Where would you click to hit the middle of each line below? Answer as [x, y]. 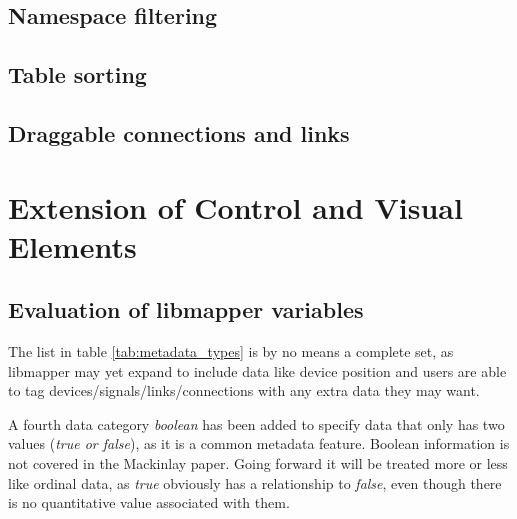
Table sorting [77, 74]
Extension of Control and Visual [235, 206]
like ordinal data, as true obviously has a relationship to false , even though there [255, 482]
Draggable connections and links [179, 132]
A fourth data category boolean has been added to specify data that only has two [256, 423]
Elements [72, 245]
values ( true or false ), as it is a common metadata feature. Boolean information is [259, 443]
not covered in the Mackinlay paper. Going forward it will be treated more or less [258, 463]
